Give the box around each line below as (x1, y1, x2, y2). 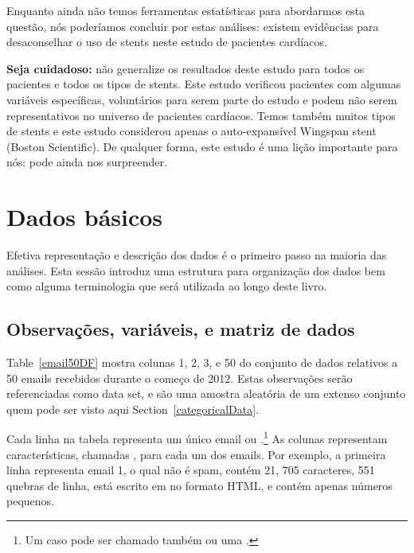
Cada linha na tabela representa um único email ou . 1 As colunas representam (6, 428, 388, 447)
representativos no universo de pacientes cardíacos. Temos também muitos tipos (6, 107, 396, 123)
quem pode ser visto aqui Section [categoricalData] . (6, 400, 260, 417)
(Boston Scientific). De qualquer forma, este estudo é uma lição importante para (6, 138, 398, 154)
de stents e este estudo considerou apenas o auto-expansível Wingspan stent (6, 123, 377, 139)
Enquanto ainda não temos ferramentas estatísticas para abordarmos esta (6, 2, 365, 18)
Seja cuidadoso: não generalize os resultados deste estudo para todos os (6, 60, 365, 76)
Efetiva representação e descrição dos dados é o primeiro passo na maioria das (6, 247, 387, 263)
